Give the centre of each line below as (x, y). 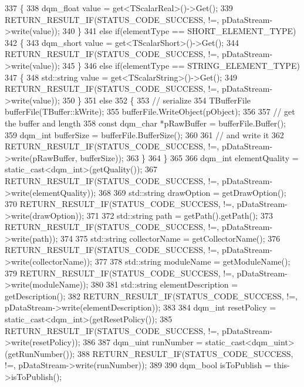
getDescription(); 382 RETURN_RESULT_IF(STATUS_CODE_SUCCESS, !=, (151, 296)
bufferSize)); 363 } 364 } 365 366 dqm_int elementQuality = (189, 157)
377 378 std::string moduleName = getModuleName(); (192, 261)
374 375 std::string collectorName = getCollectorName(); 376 (170, 238)
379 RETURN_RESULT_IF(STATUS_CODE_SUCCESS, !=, (119, 273)
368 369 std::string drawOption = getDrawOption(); (192, 192)
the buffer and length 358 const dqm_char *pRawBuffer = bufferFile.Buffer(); (146, 123)
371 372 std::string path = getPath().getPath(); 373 (180, 215)
